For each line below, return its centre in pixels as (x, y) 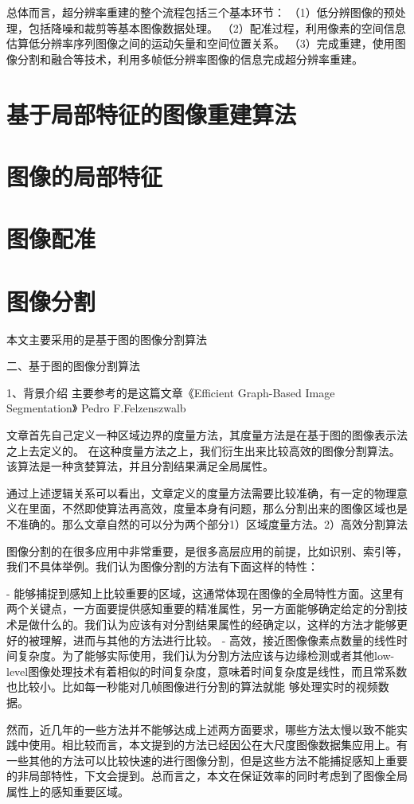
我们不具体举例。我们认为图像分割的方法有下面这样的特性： (162, 566)
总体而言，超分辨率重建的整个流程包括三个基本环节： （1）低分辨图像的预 (201, 12)
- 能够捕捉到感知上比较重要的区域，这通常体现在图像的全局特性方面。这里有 (205, 593)
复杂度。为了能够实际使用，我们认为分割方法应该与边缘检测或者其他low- (206, 656)
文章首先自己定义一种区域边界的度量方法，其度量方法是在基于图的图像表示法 (207, 435)
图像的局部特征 (85, 176)
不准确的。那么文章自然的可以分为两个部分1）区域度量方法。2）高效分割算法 (207, 523)
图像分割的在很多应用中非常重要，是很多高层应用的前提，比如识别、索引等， (207, 550)
